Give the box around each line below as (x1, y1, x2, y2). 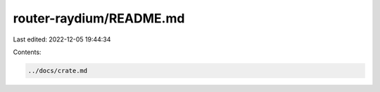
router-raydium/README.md (13, 11, 185, 26)
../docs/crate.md (27, 67, 88, 74)
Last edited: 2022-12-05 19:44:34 (13, 35, 111, 44)
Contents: (13, 48, 42, 56)
